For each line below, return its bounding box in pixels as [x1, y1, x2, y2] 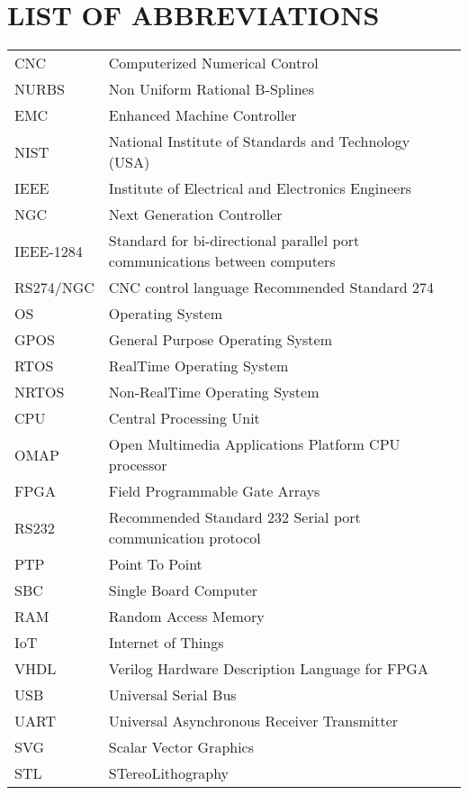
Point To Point [108, 553, 202, 575]
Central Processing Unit [108, 407, 260, 429]
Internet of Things [108, 632, 224, 653]
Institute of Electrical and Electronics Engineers [108, 178, 411, 199]
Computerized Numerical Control [108, 52, 319, 74]
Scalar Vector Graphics [108, 736, 255, 758]
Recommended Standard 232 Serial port [108, 507, 361, 528]
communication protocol [108, 527, 261, 549]
